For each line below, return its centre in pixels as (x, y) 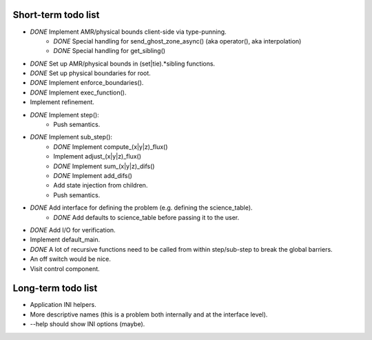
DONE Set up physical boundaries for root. (90, 73)
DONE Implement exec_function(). (78, 92)
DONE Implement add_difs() (93, 175)
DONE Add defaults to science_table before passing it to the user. (146, 217)
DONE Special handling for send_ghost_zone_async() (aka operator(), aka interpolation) (177, 41)
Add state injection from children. (101, 186)
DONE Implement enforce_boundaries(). (87, 83)
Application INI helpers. (63, 305)
